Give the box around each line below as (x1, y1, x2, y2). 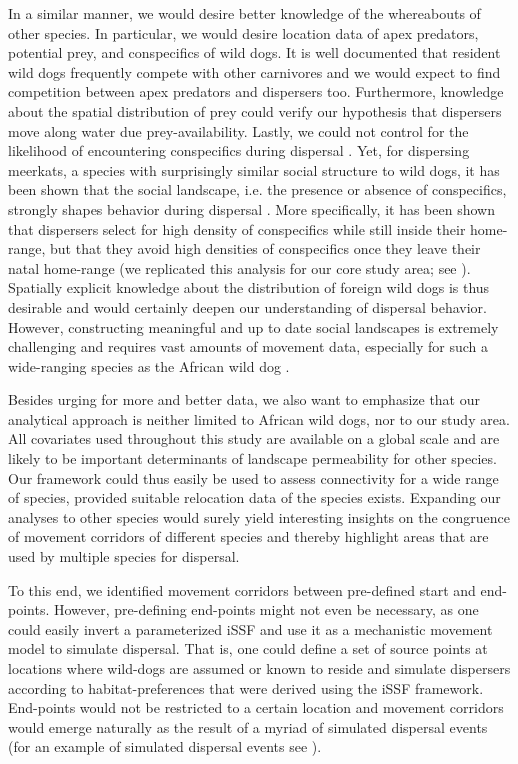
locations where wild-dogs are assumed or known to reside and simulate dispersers (8, 658, 511, 678)
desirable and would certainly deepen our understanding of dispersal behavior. (8, 296, 487, 317)
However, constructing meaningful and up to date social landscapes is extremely (8, 316, 499, 337)
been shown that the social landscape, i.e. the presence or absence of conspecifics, (8, 179, 507, 200)
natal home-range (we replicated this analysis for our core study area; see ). (8, 257, 471, 278)
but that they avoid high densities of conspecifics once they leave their (50, 238, 481, 259)
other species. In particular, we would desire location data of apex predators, (8, 22, 479, 43)
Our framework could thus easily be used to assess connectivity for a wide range (8, 467, 499, 488)
